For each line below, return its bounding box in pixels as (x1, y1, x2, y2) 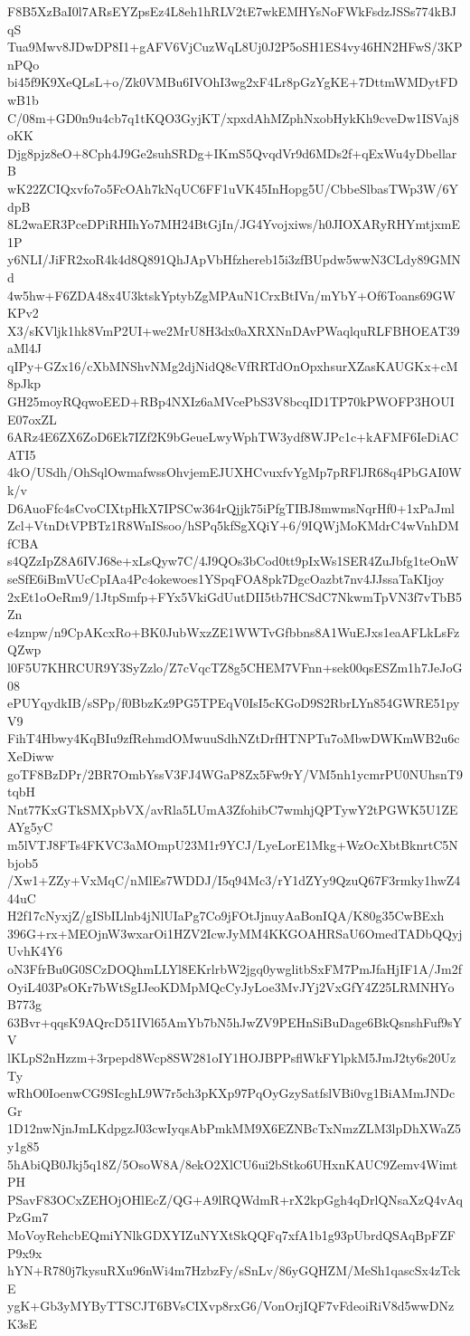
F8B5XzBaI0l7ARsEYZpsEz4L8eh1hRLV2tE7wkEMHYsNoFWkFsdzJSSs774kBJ (7, 2, 457, 20)
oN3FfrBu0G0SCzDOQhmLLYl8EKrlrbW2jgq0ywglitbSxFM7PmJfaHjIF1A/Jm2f (7, 959, 462, 978)
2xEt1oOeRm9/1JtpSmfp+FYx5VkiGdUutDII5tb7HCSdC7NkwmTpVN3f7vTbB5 (7, 587, 463, 606)
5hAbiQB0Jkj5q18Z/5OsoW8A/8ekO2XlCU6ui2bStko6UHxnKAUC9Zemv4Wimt (7, 1154, 458, 1173)
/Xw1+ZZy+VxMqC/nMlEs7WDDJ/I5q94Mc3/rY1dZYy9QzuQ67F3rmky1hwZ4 (7, 871, 461, 890)
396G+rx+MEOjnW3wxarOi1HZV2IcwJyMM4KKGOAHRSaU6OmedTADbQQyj (7, 923, 463, 942)
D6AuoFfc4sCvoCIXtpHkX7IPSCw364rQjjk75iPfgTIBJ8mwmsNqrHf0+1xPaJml (7, 498, 455, 517)
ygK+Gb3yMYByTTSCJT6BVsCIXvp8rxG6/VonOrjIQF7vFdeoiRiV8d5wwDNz (7, 1296, 455, 1315)
